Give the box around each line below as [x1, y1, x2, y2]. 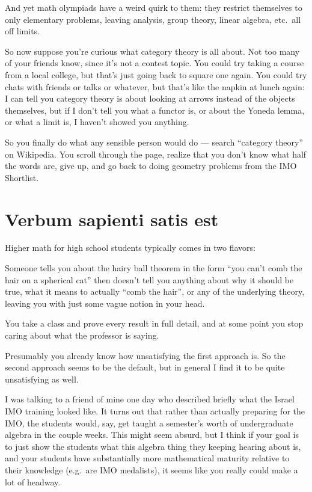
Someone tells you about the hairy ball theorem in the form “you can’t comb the [5, 262, 302, 274]
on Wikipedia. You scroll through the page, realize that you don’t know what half [5, 147, 307, 160]
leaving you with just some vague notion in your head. [5, 297, 205, 309]
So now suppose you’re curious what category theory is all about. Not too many [5, 45, 300, 57]
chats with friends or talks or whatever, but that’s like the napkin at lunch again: [5, 80, 305, 93]
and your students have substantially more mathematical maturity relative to [5, 452, 290, 464]
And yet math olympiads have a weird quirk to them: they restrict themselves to [5, 1, 302, 13]
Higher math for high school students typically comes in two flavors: [5, 241, 255, 254]
